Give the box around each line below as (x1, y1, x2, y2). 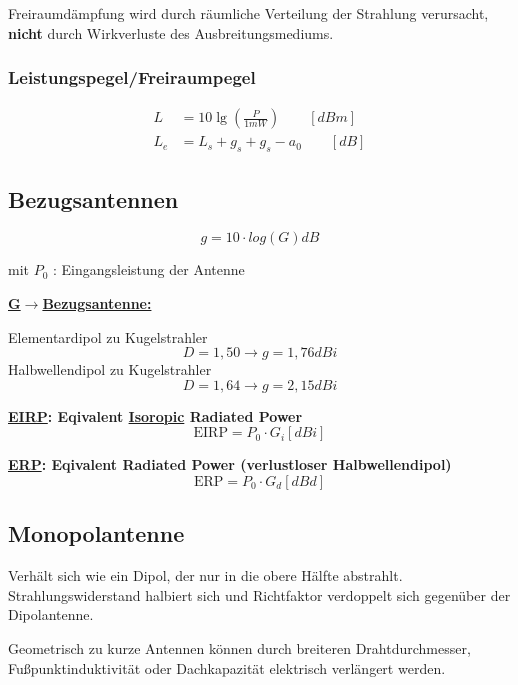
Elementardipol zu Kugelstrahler (8, 326, 208, 347)
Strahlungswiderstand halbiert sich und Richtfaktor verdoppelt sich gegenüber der (8, 584, 511, 605)
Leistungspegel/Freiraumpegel (8, 65, 256, 90)
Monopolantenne (8, 518, 185, 549)
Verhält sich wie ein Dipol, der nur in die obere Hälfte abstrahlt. (8, 565, 403, 586)
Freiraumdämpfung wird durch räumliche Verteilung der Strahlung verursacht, (8, 3, 489, 23)
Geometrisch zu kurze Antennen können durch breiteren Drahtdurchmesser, (8, 638, 471, 659)
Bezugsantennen (8, 183, 179, 214)
